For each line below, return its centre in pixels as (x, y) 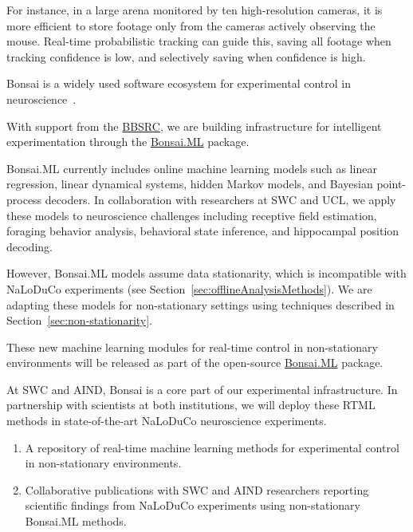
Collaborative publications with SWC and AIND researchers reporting (197, 489)
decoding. (29, 246)
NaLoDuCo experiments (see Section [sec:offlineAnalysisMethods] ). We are (189, 288)
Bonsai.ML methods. (76, 521)
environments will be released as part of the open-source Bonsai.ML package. (195, 363)
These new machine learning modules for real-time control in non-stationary (192, 347)
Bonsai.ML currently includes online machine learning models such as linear (192, 168)
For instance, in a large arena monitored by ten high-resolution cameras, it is (195, 10)
